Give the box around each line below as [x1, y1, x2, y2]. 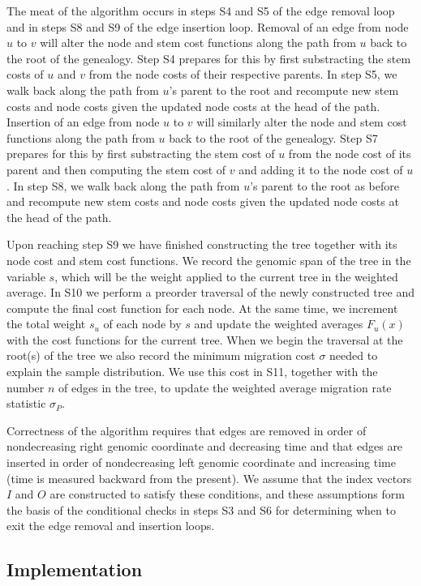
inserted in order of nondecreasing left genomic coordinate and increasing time [6, 454, 396, 471]
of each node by [103, 315, 182, 332]
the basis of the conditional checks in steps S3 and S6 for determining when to [6, 501, 396, 518]
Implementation [6, 557, 143, 582]
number [6, 379, 45, 396]
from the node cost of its [288, 145, 411, 162]
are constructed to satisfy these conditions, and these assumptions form [49, 485, 405, 503]
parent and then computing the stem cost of [6, 160, 226, 178]
